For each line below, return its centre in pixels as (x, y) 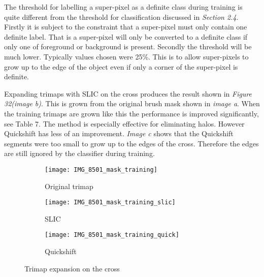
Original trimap (69, 186)
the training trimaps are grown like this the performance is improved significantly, (131, 113)
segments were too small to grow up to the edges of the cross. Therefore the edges (131, 143)
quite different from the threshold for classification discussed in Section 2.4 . (121, 17)
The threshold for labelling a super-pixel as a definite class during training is (123, 7)
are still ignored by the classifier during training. (79, 153)
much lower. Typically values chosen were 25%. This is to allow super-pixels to (126, 56)
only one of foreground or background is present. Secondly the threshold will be (128, 47)
